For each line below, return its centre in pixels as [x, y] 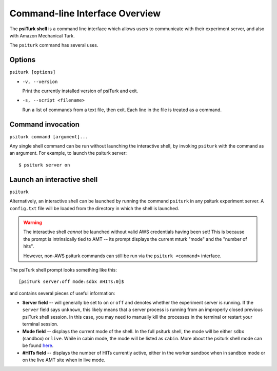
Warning [33, 222]
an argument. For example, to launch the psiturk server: [68, 153]
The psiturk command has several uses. [54, 45]
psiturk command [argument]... [49, 137]
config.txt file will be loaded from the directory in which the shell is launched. [94, 208]
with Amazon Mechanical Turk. [42, 35]
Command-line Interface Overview [85, 13]
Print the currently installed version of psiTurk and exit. [80, 91]
